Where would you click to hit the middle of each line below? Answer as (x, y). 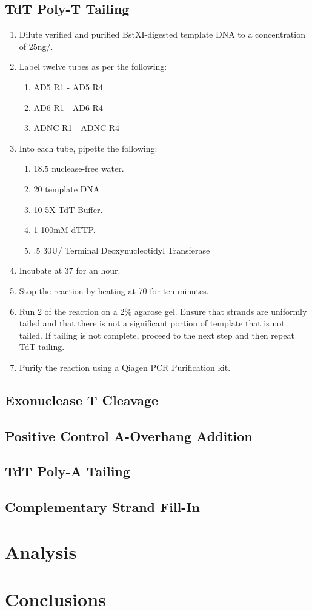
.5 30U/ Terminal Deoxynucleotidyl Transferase (122, 250)
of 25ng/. (36, 46)
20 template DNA (67, 188)
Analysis (41, 551)
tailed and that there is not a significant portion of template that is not (152, 323)
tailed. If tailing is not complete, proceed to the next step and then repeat (157, 335)
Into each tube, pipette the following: (88, 148)
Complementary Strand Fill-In (102, 507)
